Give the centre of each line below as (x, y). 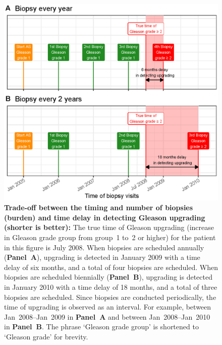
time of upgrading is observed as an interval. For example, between (108, 307)
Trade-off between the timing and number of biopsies (99, 207)
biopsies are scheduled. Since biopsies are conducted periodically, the (110, 297)
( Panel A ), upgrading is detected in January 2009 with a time (102, 257)
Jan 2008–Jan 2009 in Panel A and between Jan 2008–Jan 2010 (107, 316)
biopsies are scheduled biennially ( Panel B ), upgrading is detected (108, 277)
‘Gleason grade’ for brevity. (46, 336)
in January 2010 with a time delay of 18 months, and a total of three (111, 286)
